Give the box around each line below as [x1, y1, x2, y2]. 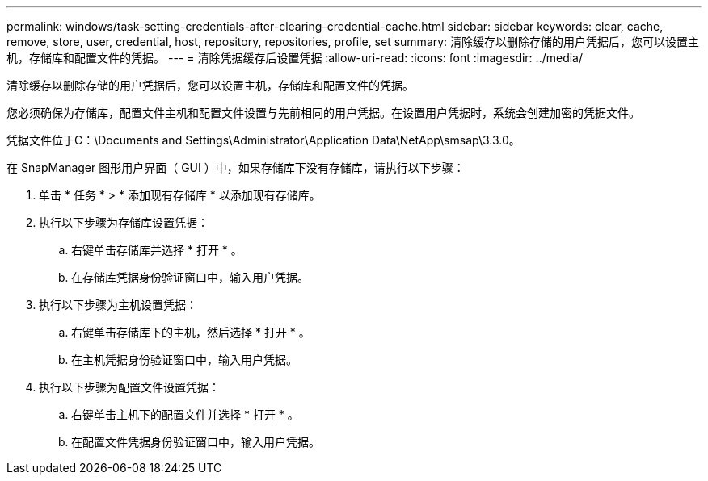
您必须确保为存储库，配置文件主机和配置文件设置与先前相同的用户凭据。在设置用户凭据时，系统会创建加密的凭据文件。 [6, 106, 640, 119]
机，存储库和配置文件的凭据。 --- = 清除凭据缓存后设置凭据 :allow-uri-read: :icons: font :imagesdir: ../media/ [6, 51, 584, 65]
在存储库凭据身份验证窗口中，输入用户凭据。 [71, 270, 309, 284]
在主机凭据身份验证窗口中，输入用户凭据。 [71, 353, 297, 366]
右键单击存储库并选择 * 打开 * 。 [71, 243, 242, 257]
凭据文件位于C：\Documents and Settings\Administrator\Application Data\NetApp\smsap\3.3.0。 [6, 133, 520, 147]
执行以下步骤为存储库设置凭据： [39, 215, 209, 229]
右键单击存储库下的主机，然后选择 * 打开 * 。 [71, 325, 310, 339]
